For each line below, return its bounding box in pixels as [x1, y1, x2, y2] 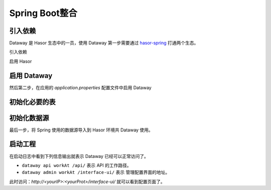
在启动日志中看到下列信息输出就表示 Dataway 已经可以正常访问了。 [9, 153, 149, 159]
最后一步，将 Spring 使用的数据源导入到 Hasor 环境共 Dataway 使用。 [9, 127, 153, 133]
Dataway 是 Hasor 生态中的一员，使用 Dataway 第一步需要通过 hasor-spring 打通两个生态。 [9, 40, 199, 46]
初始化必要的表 [9, 98, 56, 106]
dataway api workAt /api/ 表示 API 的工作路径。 [22, 162, 131, 168]
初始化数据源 [9, 113, 49, 122]
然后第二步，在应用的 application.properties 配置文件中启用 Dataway [9, 84, 152, 90]
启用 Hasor [9, 58, 32, 64]
